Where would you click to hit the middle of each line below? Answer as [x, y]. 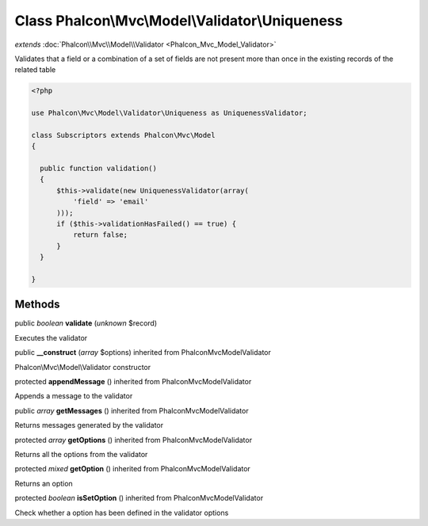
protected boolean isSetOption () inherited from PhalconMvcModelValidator [139, 498]
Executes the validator [51, 337]
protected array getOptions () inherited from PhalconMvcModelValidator [134, 440]
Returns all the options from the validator [81, 454]
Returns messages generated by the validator [89, 425]
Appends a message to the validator [74, 396]
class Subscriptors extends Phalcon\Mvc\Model [123, 135]
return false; [100, 235]
